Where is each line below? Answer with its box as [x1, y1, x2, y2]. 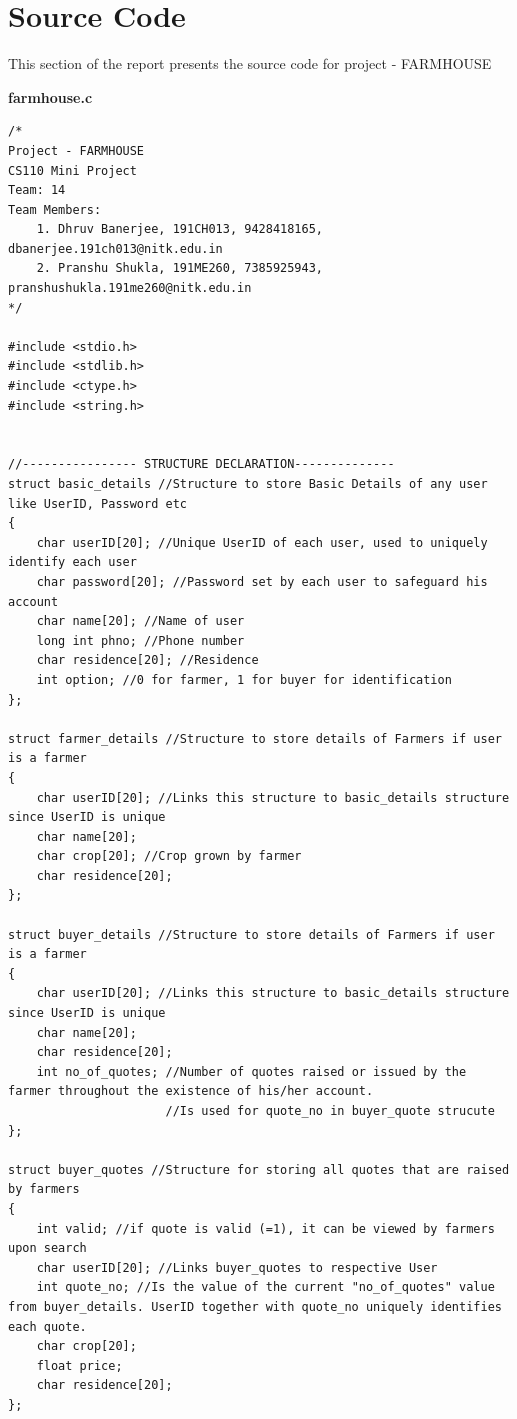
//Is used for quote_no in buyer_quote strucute [165, 1104, 495, 1118]
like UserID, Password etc [8, 496, 187, 511]
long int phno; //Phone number [36, 633, 245, 648]
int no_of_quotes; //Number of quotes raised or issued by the [36, 1064, 467, 1079]
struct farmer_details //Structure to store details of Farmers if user [8, 731, 502, 746]
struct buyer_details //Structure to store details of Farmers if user [8, 927, 495, 942]
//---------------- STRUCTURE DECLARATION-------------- [8, 457, 395, 472]
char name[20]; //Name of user [36, 614, 245, 629]
